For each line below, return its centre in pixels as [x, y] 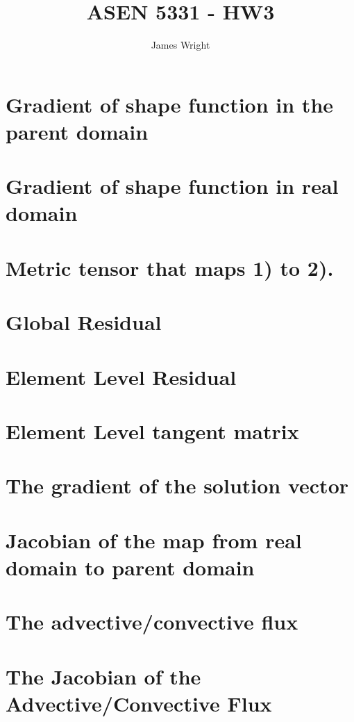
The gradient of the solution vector [177, 485]
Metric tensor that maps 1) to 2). [170, 267]
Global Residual [84, 322]
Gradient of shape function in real [172, 186]
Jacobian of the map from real [154, 540]
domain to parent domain [130, 567]
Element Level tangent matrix [152, 430]
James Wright [180, 45]
